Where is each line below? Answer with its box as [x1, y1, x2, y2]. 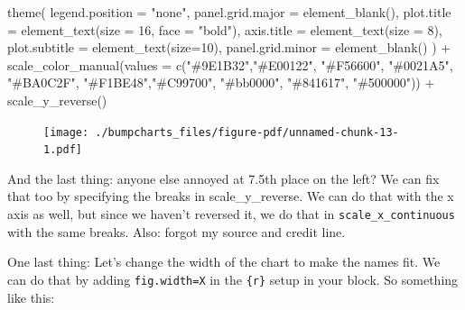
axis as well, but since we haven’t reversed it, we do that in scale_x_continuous [7, 205, 455, 223]
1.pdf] [43, 143, 82, 157]
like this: [7, 287, 55, 306]
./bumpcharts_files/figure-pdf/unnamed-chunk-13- [95, 125, 399, 139]
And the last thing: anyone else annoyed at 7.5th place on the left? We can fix [7, 169, 440, 187]
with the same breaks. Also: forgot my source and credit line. [7, 222, 346, 241]
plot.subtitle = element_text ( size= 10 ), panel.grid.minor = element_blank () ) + [7, 38, 451, 57]
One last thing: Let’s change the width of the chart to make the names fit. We [7, 252, 441, 271]
